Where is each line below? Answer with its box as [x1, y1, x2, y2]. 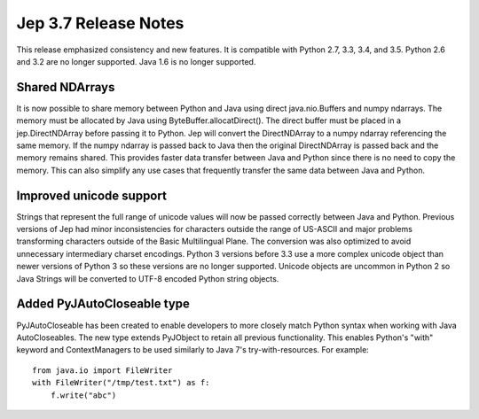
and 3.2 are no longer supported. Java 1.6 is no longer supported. [16, 56, 256, 66]
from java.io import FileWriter [32, 365, 173, 376]
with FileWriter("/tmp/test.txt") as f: [32, 377, 210, 388]
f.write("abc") [50, 390, 117, 400]
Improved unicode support [16, 188, 168, 203]
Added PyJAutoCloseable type [16, 297, 191, 312]
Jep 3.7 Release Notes [16, 13, 185, 33]
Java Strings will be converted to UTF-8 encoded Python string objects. [16, 273, 279, 283]
